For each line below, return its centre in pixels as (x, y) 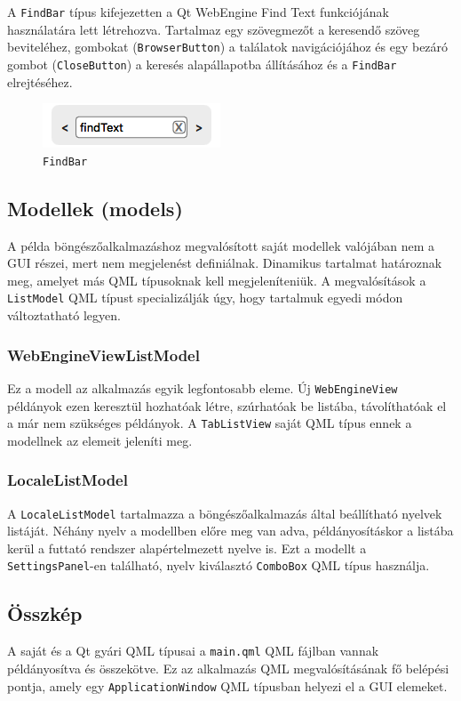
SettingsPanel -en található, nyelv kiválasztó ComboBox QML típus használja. (219, 565)
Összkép (45, 613)
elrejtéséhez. (40, 81)
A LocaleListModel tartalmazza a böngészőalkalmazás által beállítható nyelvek (225, 513)
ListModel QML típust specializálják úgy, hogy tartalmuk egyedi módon (205, 298)
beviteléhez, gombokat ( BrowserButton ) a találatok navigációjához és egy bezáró (228, 47)
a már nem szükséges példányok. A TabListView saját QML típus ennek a (210, 423)
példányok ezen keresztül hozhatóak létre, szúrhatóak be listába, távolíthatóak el (227, 405)
